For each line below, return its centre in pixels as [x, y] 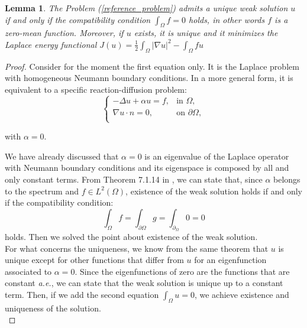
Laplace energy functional [51, 44]
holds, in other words [227, 19]
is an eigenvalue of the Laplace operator [217, 156]
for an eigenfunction [230, 260]
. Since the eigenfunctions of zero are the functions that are [182, 271]
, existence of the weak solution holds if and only [214, 191]
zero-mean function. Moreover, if [64, 33]
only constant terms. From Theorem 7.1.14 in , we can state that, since [134, 179]
